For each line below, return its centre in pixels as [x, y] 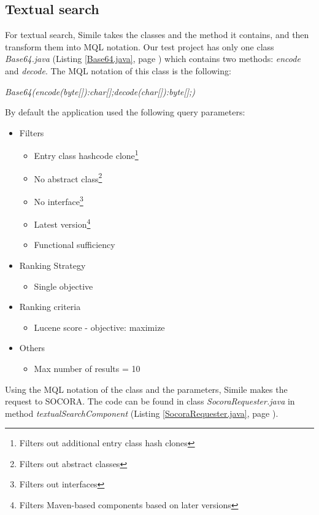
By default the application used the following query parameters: [125, 112]
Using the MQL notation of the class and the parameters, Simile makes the [146, 389]
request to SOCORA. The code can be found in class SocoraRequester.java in [150, 401]
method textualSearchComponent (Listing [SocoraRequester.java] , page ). [142, 413]
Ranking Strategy [52, 265]
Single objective [63, 286]
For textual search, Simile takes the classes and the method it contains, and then [157, 35]
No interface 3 [59, 200]
